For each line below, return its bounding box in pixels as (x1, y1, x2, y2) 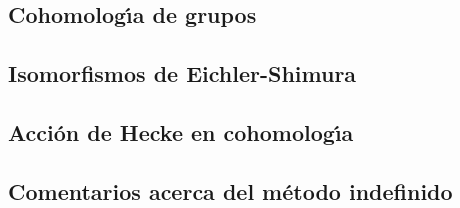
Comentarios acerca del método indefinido (8, 175, 453, 206)
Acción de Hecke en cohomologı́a (8, 116, 354, 147)
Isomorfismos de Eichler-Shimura (8, 58, 357, 89)
